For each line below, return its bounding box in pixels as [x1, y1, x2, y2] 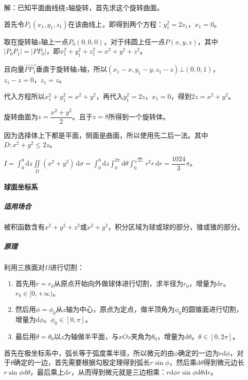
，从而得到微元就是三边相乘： [71, 366, 167, 377]
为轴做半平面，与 [64, 331, 119, 341]
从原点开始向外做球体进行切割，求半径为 [53, 278, 183, 288]
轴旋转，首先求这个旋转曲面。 [68, 2, 164, 12]
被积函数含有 [4, 222, 45, 232]
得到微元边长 [203, 357, 245, 367]
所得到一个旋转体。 [108, 111, 170, 121]
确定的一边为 [178, 347, 219, 358]
